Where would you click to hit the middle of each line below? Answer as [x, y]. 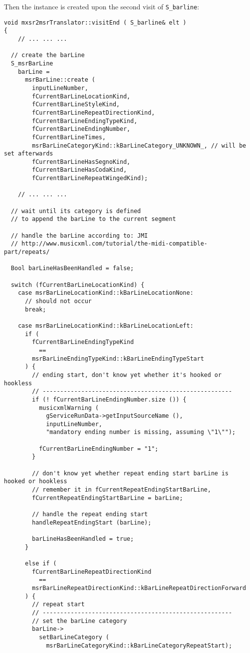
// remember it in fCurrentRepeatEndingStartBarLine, [122, 490]
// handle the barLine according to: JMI [79, 235]
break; [35, 309]
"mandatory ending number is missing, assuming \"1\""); [141, 432]
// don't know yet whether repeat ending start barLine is [130, 473]
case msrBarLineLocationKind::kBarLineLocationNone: [106, 293]
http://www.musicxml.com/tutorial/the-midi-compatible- [114, 244]
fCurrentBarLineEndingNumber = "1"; [99, 449]
